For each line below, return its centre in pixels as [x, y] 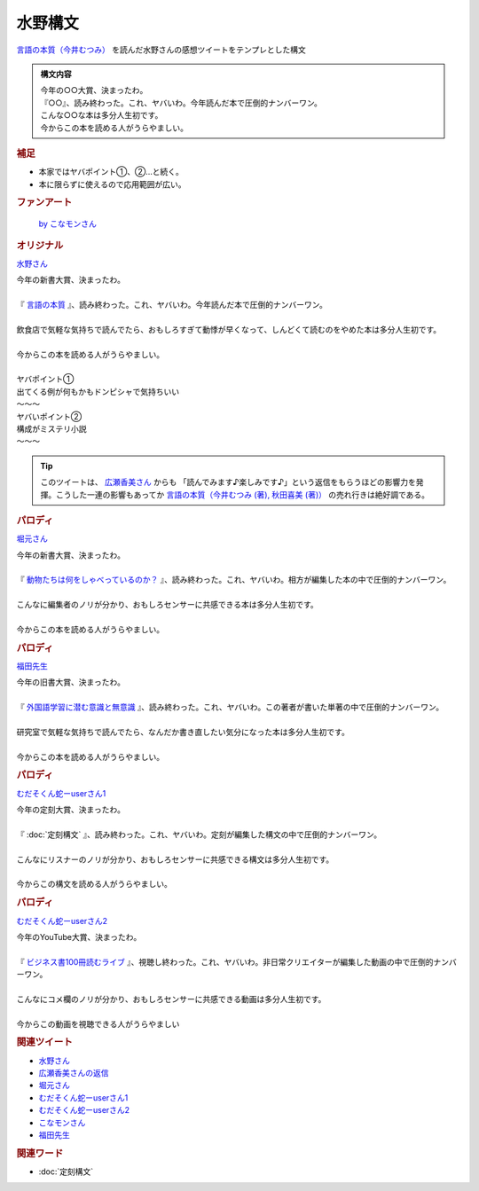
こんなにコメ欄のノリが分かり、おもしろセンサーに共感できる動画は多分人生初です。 [171, 999]
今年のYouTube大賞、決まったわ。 [79, 936]
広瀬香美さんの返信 [74, 1073]
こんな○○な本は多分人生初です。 [102, 115]
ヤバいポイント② [49, 416]
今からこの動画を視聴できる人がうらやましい [98, 1023]
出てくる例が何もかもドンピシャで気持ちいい [98, 391]
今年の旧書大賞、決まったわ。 [71, 682]
